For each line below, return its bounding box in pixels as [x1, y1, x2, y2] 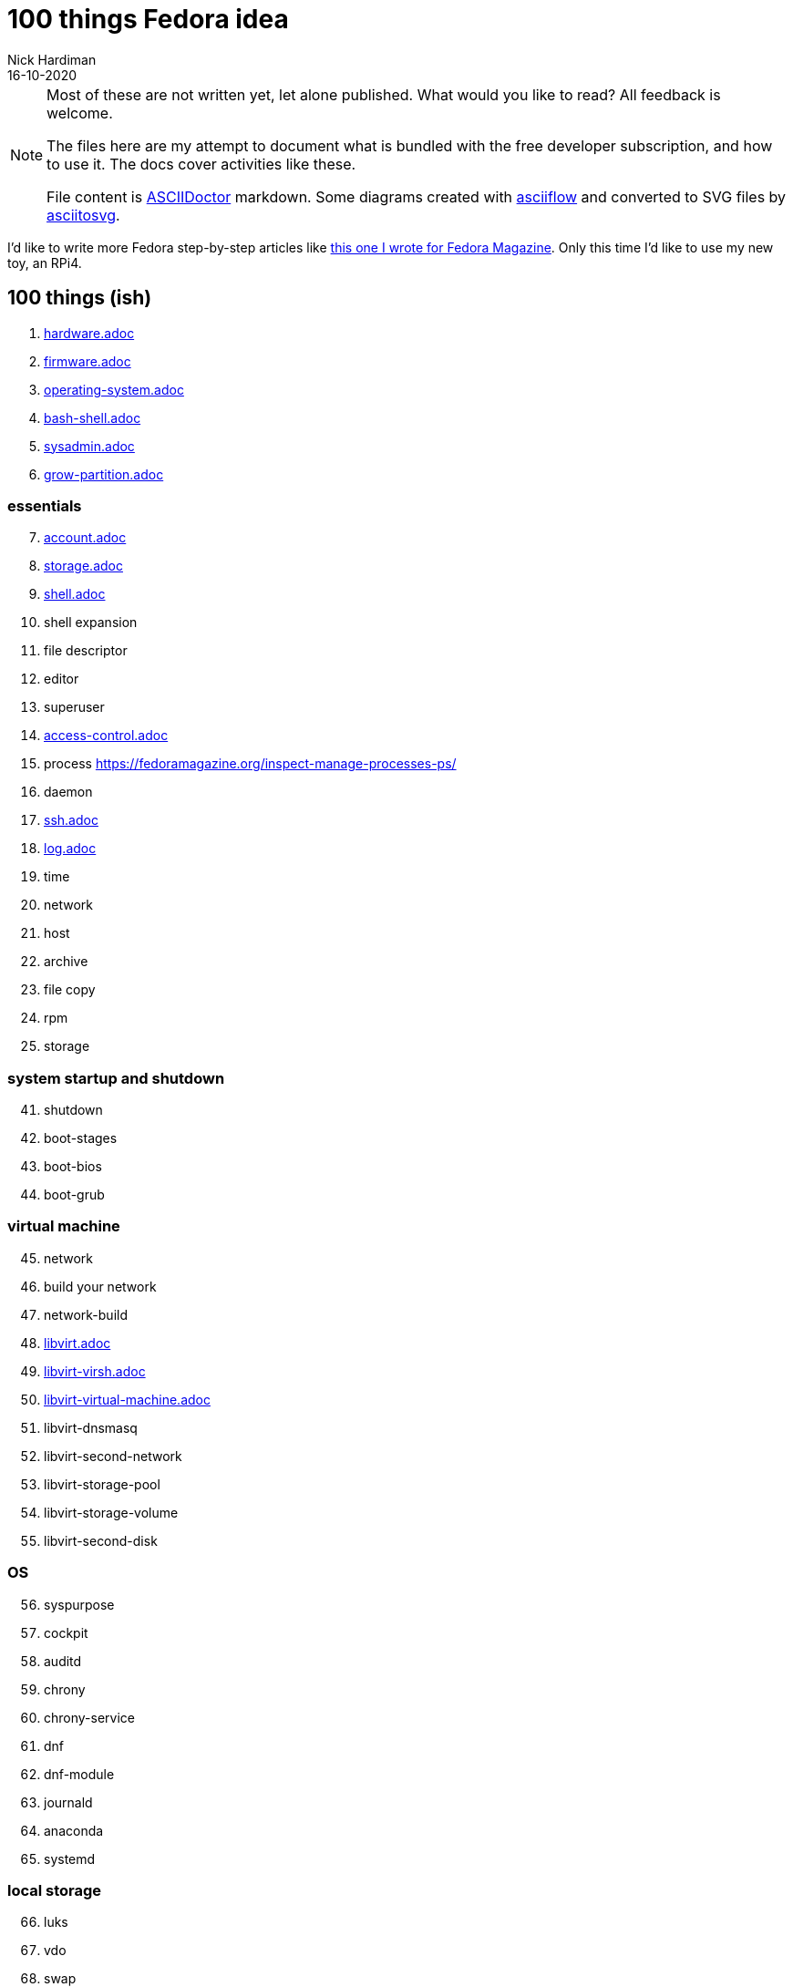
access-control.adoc [44, 727, 169, 744]
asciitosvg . [46, 205, 120, 224]
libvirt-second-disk [44, 1532, 158, 1549]
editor [44, 671, 79, 687]
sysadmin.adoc [44, 438, 135, 454]
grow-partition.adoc [44, 466, 164, 482]
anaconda [44, 1822, 104, 1838]
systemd [44, 1850, 96, 1867]
